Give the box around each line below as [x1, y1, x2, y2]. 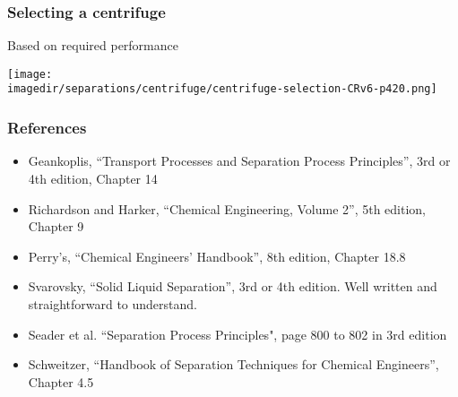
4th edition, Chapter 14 [28, 168, 158, 187]
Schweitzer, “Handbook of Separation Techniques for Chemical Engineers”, [28, 355, 439, 374]
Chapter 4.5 [28, 372, 94, 391]
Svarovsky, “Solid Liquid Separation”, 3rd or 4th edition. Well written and [28, 277, 437, 296]
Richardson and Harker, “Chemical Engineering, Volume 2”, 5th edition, [28, 199, 427, 218]
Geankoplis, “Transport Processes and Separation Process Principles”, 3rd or [28, 151, 451, 170]
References [7, 117, 87, 139]
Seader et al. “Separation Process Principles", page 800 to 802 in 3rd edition [28, 324, 447, 343]
